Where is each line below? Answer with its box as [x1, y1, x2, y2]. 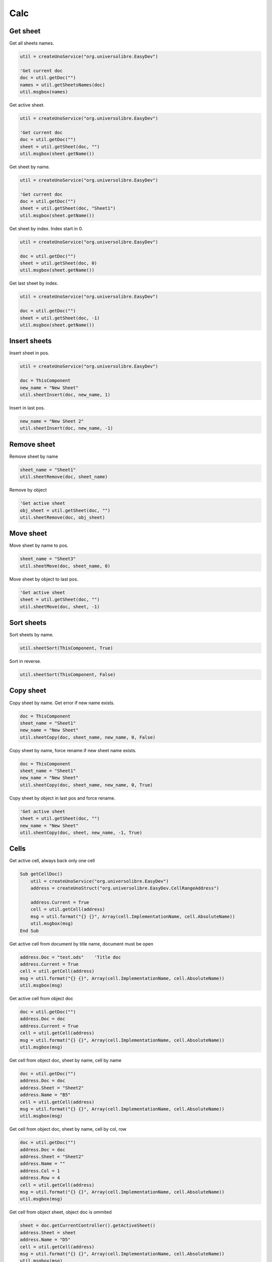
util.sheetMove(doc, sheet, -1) [20, 604, 100, 609]
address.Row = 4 [20, 1175, 60, 1181]
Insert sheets [9, 337, 52, 345]
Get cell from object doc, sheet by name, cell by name [9, 1058, 122, 1063]
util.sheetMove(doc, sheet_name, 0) [20, 563, 111, 569]
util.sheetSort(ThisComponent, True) [20, 645, 113, 651]
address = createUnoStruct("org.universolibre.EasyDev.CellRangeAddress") [30, 885, 219, 891]
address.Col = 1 [20, 1168, 60, 1174]
